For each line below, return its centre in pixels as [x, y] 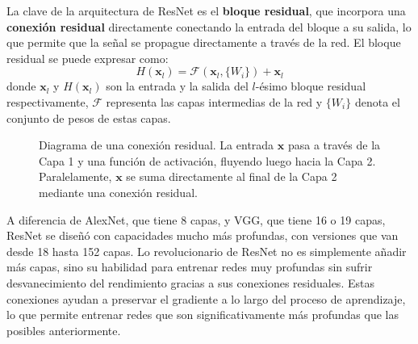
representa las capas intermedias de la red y [214, 101]
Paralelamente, [75, 176]
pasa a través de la [334, 145]
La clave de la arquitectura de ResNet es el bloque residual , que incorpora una [206, 10]
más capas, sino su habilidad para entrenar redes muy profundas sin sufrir [190, 267]
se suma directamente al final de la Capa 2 [232, 176]
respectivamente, [48, 101]
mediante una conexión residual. [118, 192]
